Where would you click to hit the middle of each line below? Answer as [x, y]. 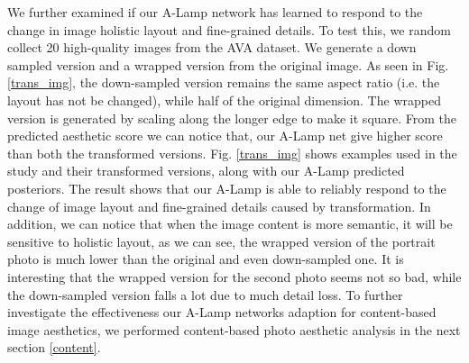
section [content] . [54, 347]
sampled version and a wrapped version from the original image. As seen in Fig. [228, 64]
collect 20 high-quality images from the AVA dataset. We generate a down [212, 47]
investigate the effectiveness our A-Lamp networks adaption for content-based [222, 312]
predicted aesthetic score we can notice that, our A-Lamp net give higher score [225, 136]
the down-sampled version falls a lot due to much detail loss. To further [205, 294]
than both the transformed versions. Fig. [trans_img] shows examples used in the [232, 153]
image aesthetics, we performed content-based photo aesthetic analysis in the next [234, 329]
